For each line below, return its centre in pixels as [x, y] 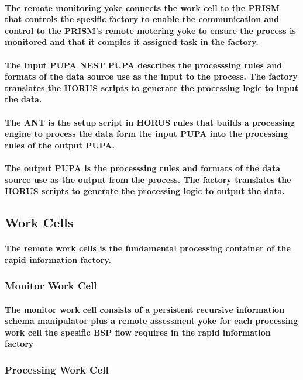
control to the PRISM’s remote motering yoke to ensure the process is [150, 30]
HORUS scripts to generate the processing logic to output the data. [145, 191]
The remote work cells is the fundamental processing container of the [148, 248]
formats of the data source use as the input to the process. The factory [151, 76]
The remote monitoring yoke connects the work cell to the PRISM [142, 7]
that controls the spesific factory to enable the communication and [142, 19]
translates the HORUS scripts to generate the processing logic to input [151, 87]
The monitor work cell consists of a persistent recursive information [145, 309]
